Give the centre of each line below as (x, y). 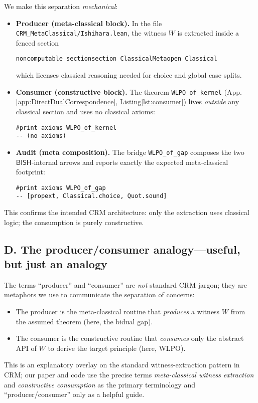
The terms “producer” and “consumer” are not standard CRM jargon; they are (125, 284)
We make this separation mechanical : (61, 6)
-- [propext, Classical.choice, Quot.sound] (91, 196)
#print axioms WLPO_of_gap (61, 188)
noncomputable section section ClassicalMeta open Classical (116, 59)
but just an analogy (56, 263)
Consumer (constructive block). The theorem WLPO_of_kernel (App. (129, 91)
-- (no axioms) (41, 136)
